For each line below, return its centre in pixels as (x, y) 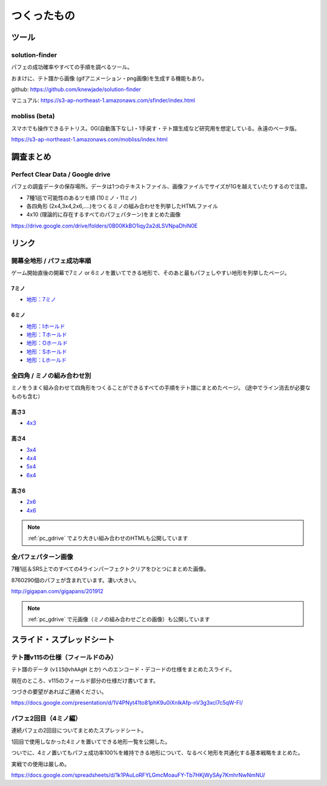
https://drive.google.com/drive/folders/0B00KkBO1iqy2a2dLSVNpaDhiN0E (104, 226)
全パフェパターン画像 (42, 557)
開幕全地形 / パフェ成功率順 (51, 261)
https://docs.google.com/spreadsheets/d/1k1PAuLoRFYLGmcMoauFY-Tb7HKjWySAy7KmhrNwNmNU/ (138, 775)
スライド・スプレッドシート (63, 640)
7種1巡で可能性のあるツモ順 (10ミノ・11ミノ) (82, 198)
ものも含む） (27, 396)
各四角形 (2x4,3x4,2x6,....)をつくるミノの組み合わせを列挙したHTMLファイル (122, 206)
